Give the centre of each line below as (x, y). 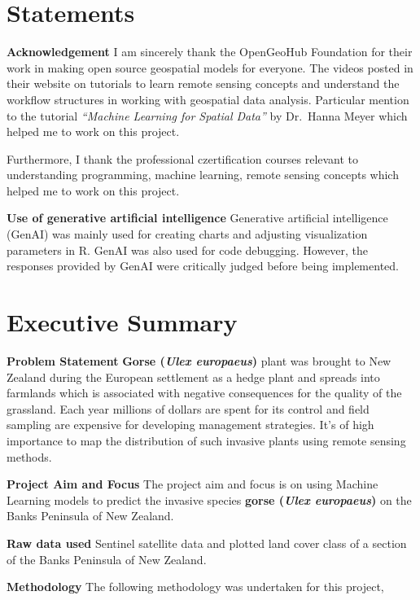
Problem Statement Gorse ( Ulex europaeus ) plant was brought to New (199, 360)
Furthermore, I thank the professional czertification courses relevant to (183, 158)
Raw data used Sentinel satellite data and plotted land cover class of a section (207, 543)
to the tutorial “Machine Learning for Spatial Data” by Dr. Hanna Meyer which (207, 115)
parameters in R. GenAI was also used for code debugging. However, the (188, 250)
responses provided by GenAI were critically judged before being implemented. (203, 266)
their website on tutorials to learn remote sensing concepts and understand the (203, 83)
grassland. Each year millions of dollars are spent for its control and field (188, 408)
